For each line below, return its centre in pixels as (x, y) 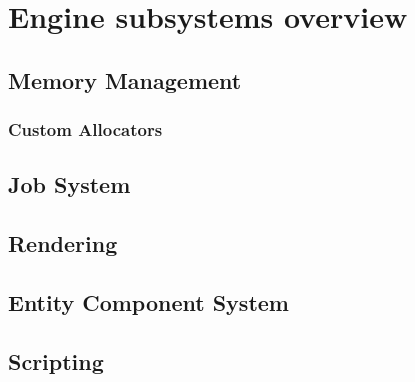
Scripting (56, 360)
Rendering (63, 243)
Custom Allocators (85, 129)
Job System (69, 184)
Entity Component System (148, 301)
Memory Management (125, 79)
